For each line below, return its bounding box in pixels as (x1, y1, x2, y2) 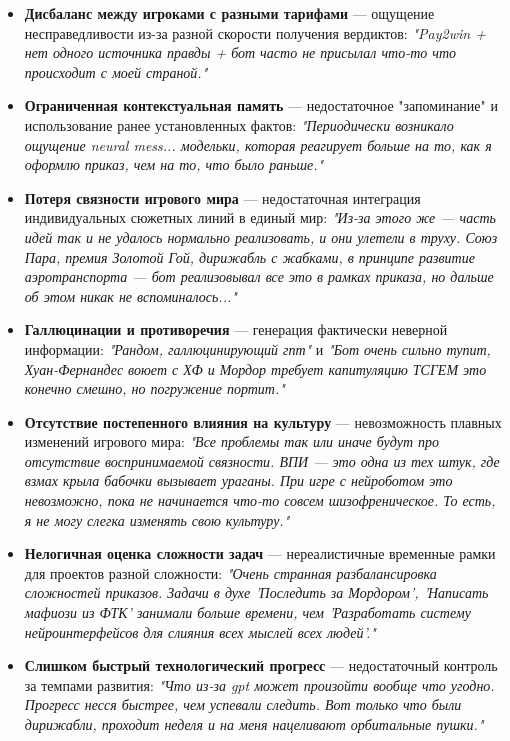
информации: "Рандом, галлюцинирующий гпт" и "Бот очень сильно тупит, (24, 338, 491, 359)
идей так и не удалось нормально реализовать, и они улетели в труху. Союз (24, 226, 498, 247)
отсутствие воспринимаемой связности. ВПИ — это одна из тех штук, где (24, 450, 500, 471)
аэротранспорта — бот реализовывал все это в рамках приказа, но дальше (24, 266, 494, 287)
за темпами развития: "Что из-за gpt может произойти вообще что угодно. (24, 674, 495, 695)
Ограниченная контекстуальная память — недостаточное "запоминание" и (24, 95, 498, 116)
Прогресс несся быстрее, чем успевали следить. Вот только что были (24, 694, 462, 715)
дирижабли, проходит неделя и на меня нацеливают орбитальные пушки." (24, 714, 484, 734)
